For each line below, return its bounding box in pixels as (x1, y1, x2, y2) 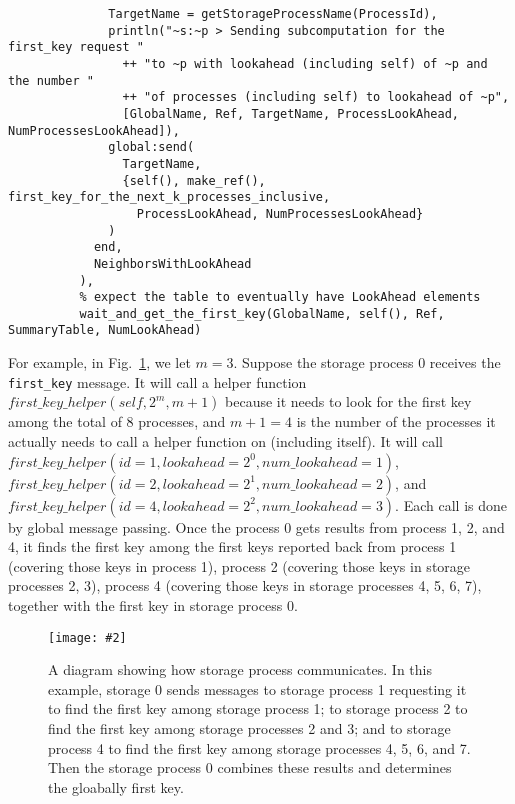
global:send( (108, 140, 195, 155)
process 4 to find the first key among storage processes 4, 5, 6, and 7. (48, 737, 471, 758)
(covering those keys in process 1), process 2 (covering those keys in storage (8, 555, 471, 576)
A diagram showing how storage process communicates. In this (48, 659, 432, 680)
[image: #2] (48, 630, 127, 645)
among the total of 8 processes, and (8, 411, 226, 432)
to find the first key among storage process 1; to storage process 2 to (48, 698, 468, 719)
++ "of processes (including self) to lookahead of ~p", (122, 90, 510, 105)
